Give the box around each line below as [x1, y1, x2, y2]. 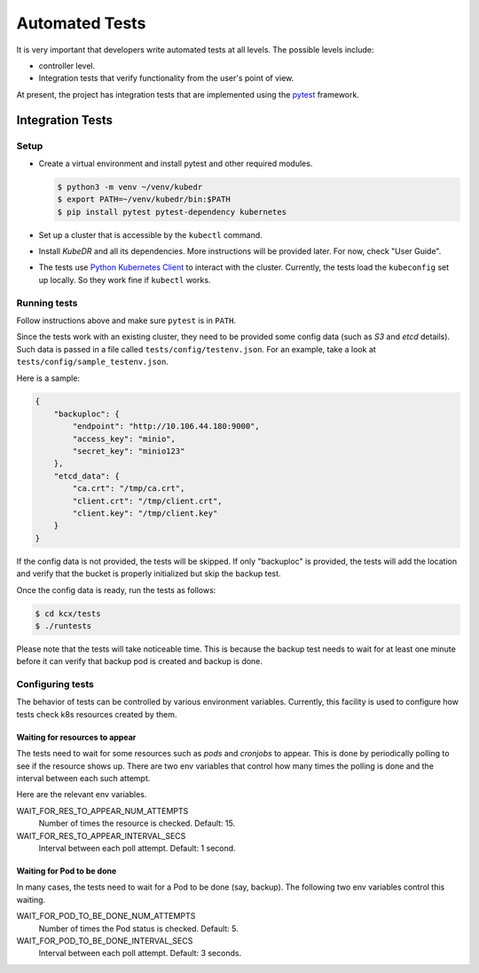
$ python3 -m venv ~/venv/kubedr [57, 182, 203, 192]
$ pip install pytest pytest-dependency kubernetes [57, 207, 287, 217]
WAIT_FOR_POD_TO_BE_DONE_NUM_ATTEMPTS [16, 911, 196, 922]
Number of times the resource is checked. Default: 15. [38, 818, 236, 829]
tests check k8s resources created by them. [16, 708, 177, 719]
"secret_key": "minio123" [72, 447, 185, 456]
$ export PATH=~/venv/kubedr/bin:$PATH [57, 194, 231, 204]
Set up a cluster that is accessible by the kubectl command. [38, 229, 263, 240]
